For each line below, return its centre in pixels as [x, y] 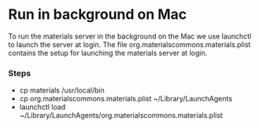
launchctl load [43, 107]
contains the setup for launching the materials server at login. [108, 53]
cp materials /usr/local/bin [62, 90]
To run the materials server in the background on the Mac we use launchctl [130, 36]
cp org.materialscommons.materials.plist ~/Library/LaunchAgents [126, 99]
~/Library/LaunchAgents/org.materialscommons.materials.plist [121, 115]
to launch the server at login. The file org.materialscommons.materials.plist [129, 44]
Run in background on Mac [98, 15]
